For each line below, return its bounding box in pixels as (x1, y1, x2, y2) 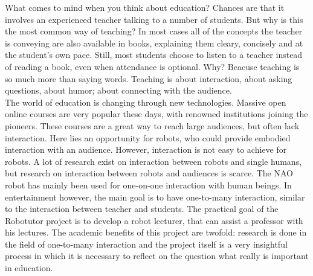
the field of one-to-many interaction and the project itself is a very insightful (5, 237, 288, 250)
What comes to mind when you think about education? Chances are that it (5, 1, 285, 13)
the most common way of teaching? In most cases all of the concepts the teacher (5, 25, 303, 37)
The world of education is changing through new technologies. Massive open (5, 95, 286, 108)
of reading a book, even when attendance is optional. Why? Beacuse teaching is (5, 60, 300, 72)
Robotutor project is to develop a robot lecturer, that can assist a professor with (5, 214, 303, 226)
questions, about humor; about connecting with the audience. (5, 84, 232, 97)
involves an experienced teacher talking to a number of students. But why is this (5, 13, 303, 25)
